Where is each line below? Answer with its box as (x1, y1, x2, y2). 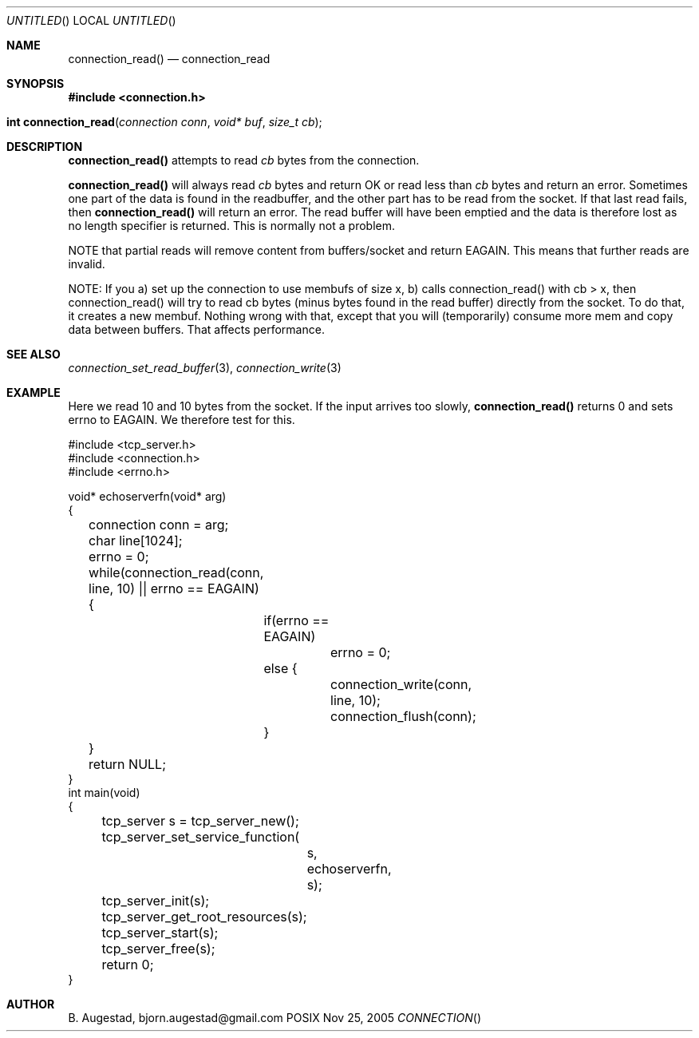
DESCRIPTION (6, 140, 83, 153)
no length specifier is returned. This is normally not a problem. (68, 219, 395, 232)
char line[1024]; (89, 533, 183, 549)
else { (263, 660, 298, 676)
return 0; (101, 957, 154, 973)
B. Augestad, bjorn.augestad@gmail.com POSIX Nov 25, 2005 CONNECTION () (68, 1011, 481, 1024)
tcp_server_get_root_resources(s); (101, 909, 307, 925)
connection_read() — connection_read (68, 52, 271, 65)
